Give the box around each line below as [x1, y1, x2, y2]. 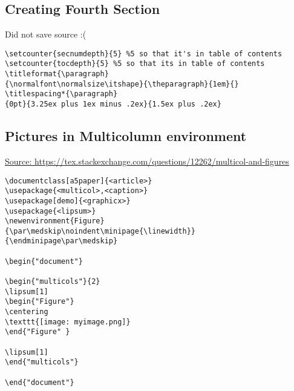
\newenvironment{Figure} [5, 217, 105, 226]
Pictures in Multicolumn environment [5, 126, 247, 145]
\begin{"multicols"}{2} [5, 277, 100, 286]
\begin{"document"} [5, 257, 83, 266]
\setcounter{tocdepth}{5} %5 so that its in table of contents [5, 59, 265, 68]
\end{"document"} [5, 378, 74, 387]
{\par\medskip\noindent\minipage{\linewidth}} [5, 226, 195, 235]
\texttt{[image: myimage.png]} [5, 317, 131, 326]
